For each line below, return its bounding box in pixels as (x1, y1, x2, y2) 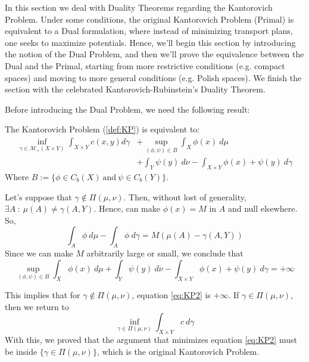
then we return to (5, 300, 69, 313)
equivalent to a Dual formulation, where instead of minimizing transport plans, (5, 24, 293, 37)
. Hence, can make (93, 202, 160, 215)
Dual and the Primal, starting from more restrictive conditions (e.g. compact (5, 59, 285, 72)
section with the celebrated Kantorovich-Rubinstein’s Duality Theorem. (5, 83, 266, 95)
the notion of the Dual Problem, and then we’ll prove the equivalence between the (5, 48, 304, 60)
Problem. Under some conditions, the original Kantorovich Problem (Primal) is (5, 13, 294, 25)
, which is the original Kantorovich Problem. (96, 345, 260, 357)
